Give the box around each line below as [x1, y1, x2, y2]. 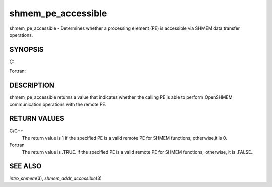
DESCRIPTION [9, 81, 55, 90]
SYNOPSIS [9, 45, 44, 54]
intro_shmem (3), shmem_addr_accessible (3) [9, 175, 102, 181]
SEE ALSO [9, 162, 42, 171]
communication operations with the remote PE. [9, 101, 107, 107]
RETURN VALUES [9, 114, 65, 123]
